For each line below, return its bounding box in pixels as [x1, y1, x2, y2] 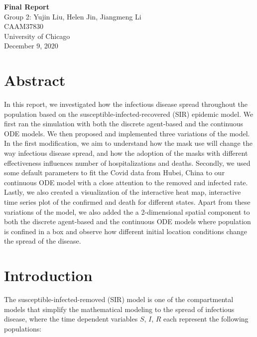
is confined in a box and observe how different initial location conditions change [4, 226, 247, 236]
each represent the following [163, 314, 249, 324]
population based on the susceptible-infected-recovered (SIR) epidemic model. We [4, 108, 254, 119]
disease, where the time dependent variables [4, 314, 138, 324]
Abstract [4, 70, 66, 90]
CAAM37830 [4, 21, 43, 31]
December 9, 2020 [4, 40, 58, 51]
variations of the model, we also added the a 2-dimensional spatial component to [4, 206, 250, 217]
